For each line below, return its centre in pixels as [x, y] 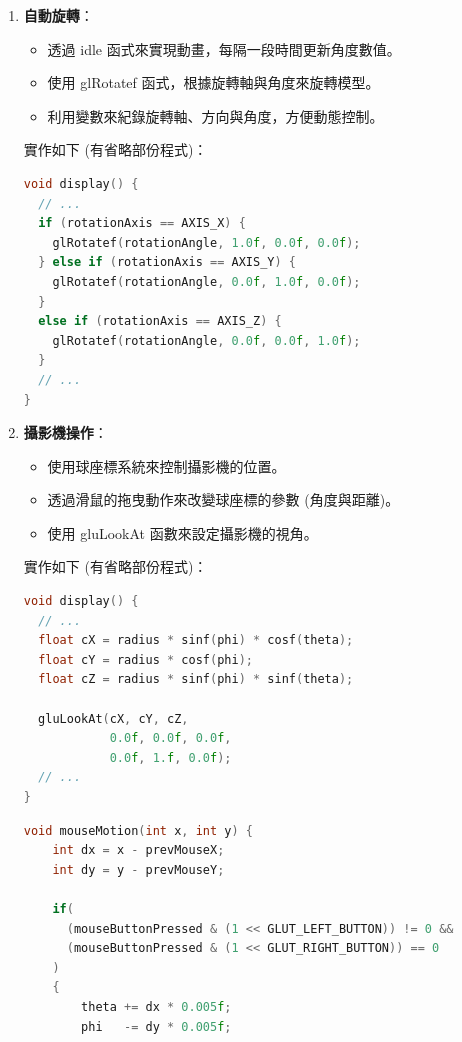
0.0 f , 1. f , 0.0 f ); [170, 757]
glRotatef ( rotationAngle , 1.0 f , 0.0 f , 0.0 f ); [206, 242]
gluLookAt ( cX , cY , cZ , [113, 718]
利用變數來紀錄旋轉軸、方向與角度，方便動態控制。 [215, 115]
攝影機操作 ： [65, 432]
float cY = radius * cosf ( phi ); [145, 659]
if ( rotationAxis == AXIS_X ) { [142, 223]
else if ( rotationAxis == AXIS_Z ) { [160, 321]
